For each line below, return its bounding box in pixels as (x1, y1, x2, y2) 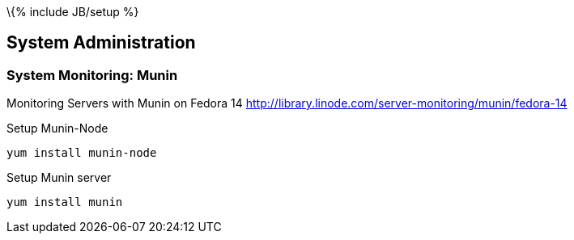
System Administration (6, 32, 196, 53)
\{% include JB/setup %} (6, 5, 139, 19)
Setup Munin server (6, 171, 112, 185)
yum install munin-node (6, 146, 157, 160)
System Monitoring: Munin (6, 66, 178, 83)
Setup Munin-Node (6, 121, 108, 136)
